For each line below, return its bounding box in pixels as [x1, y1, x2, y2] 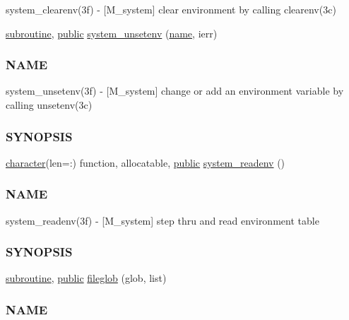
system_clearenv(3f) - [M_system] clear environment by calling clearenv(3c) [6, 2, 336, 16]
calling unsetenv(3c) [6, 97, 93, 112]
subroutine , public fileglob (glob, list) [6, 271, 167, 285]
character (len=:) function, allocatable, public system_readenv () [6, 155, 285, 170]
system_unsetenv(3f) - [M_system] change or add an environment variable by [6, 83, 344, 98]
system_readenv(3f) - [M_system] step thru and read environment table [6, 213, 319, 227]
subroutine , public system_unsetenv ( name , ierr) [6, 25, 218, 40]
